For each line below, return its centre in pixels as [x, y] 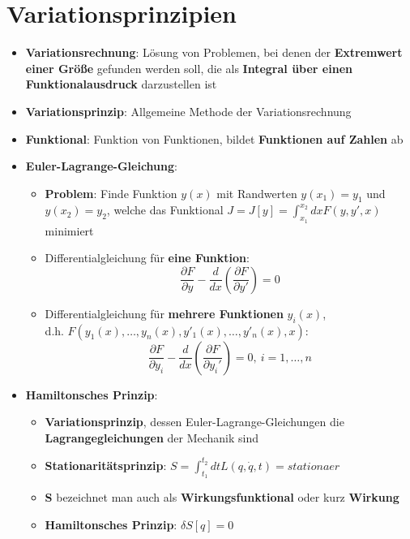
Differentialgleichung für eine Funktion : [147, 258]
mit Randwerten [257, 193]
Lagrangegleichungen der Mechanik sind [152, 437]
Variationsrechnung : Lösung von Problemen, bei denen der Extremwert [214, 52]
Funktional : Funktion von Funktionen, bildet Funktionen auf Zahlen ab [214, 138]
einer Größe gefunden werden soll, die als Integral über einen [189, 68]
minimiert [69, 230]
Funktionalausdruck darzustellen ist [121, 84]
